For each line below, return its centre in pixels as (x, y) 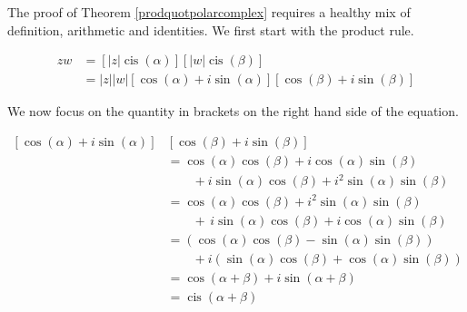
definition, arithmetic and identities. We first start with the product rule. (211, 29)
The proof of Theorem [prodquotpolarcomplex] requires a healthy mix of (209, 12)
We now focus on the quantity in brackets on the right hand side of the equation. (233, 111)
